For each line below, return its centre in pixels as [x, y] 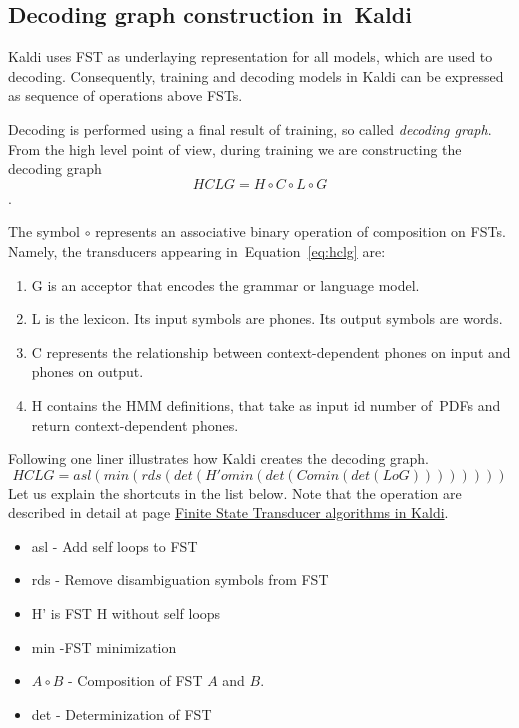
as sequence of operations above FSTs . [125, 95]
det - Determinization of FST [121, 713]
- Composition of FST [135, 680]
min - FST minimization [104, 646]
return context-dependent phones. [135, 424]
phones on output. [87, 371]
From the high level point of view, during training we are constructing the [235, 148]
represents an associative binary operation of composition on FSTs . [300, 231]
